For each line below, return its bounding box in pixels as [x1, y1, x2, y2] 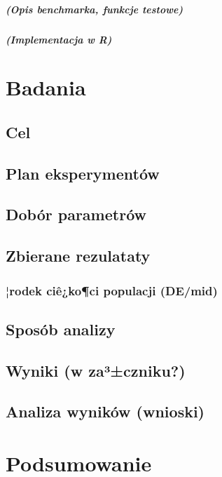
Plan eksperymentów [6, 162, 160, 184]
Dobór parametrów [6, 203, 146, 225]
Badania [6, 73, 86, 102]
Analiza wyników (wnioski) [6, 401, 205, 422]
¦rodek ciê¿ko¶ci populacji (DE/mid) [6, 281, 218, 299]
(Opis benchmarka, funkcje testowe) [6, 1, 183, 16]
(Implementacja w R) [6, 32, 112, 46]
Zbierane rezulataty [6, 245, 151, 267]
